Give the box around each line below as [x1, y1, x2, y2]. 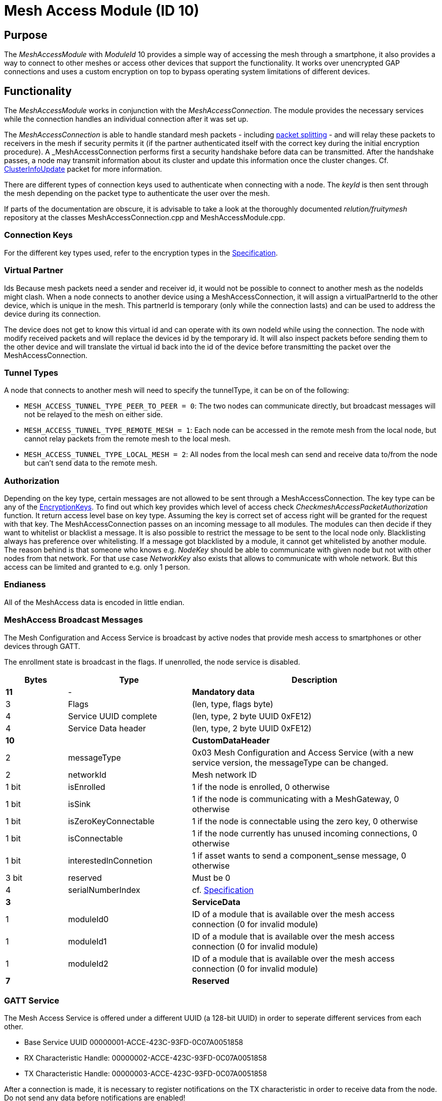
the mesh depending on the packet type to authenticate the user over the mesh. [4, 189, 270, 198]
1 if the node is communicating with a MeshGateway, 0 [192, 793, 399, 804]
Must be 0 [192, 872, 230, 883]
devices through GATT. [4, 641, 80, 650]
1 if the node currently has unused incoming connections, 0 [192, 828, 418, 838]
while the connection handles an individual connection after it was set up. [4, 115, 249, 124]
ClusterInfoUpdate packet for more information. [4, 165, 162, 174]
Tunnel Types [4, 367, 59, 378]
